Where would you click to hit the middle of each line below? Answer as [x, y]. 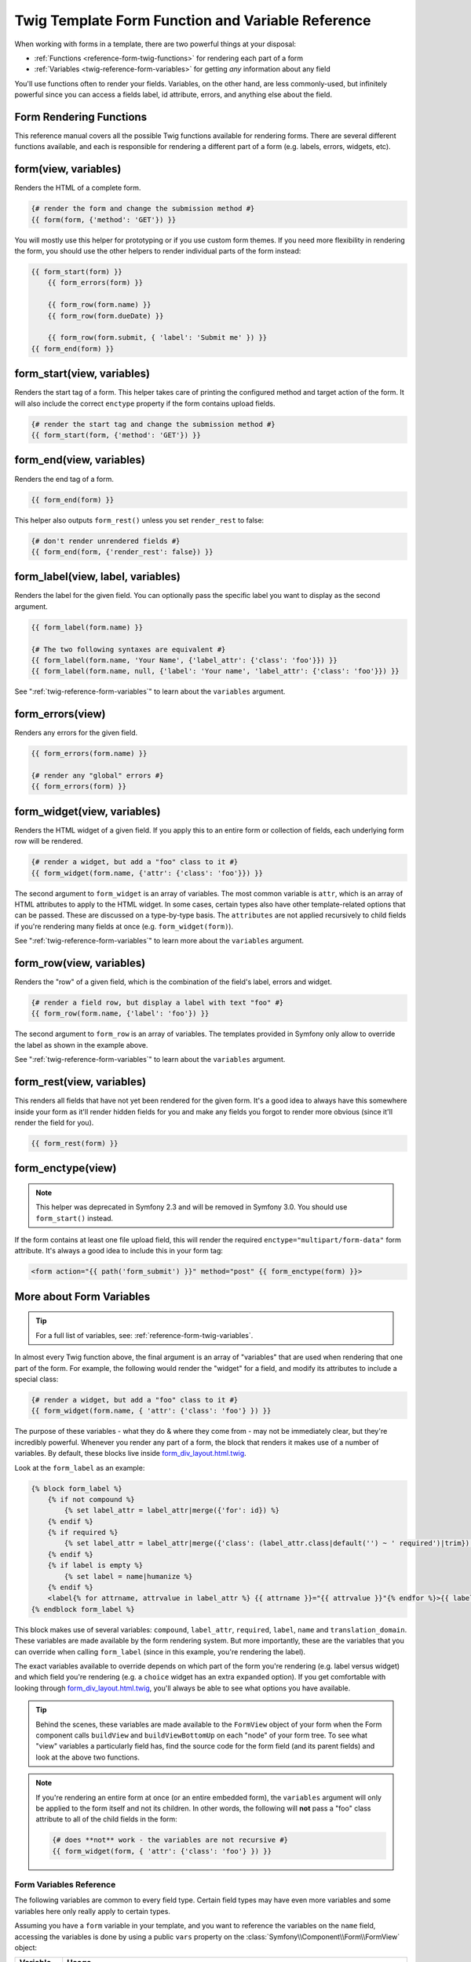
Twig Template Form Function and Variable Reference [193, 20]
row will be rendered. [49, 841]
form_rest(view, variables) [80, 1082]
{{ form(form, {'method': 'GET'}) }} [104, 219]
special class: [37, 1379]
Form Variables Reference [65, 1885]
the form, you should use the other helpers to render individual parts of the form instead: [158, 251]
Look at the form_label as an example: [80, 1468]
